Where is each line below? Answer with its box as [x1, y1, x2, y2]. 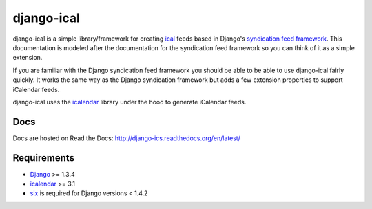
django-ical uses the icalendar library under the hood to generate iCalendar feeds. [12, 98, 247, 106]
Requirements [12, 152, 75, 164]
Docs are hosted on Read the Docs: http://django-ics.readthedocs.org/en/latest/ [12, 134, 241, 142]
